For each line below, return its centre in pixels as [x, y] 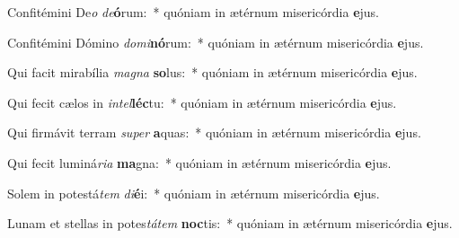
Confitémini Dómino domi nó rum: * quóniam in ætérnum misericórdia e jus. [216, 42]
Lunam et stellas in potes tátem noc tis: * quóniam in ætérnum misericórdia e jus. [230, 223]
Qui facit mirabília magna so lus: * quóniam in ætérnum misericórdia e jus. [212, 72]
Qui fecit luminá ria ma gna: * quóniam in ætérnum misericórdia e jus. [199, 162]
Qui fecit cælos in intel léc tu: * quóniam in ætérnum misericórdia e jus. [202, 102]
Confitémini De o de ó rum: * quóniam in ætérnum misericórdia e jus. [193, 12]
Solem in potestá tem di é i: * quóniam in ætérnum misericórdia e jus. [194, 193]
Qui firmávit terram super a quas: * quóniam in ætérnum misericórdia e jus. [214, 132]
